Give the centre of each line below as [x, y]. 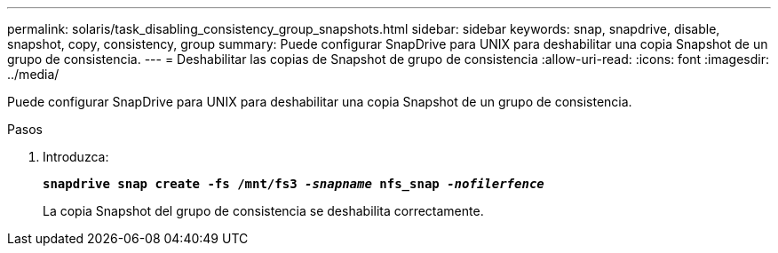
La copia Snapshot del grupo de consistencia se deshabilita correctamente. [263, 211]
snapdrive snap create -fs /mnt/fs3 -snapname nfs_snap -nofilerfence [294, 184]
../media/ [33, 74]
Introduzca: [76, 157]
